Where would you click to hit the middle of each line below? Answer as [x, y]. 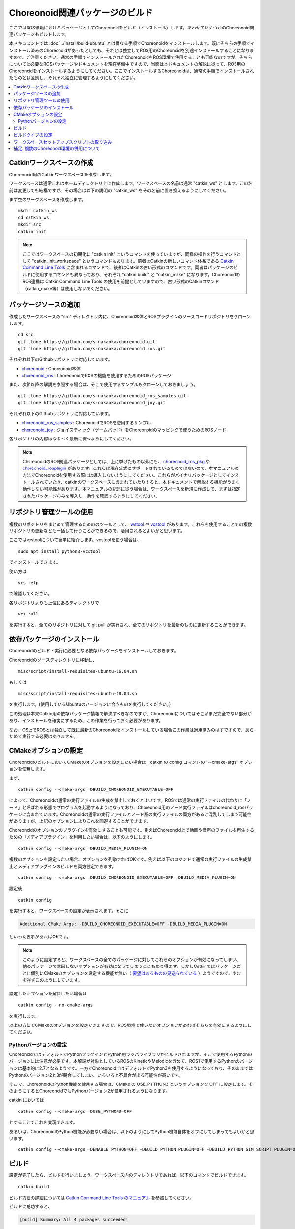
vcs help [28, 582]
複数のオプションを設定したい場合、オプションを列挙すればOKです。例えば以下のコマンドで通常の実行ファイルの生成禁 [130, 859]
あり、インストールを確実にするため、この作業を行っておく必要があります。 [86, 721]
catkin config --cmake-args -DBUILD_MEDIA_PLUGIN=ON [83, 848]
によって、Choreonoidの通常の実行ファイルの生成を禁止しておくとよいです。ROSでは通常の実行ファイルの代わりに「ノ [130, 800]
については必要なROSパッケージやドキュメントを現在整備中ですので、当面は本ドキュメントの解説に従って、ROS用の [127, 64]
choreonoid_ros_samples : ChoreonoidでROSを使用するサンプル [86, 423]
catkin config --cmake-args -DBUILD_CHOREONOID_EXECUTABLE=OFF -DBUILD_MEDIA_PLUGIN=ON [127, 877]
